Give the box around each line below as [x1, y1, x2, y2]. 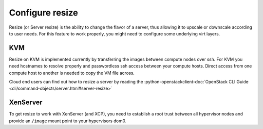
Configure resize [9, 7, 78, 18]
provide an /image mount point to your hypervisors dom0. [9, 118, 127, 124]
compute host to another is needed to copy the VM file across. [9, 70, 135, 76]
